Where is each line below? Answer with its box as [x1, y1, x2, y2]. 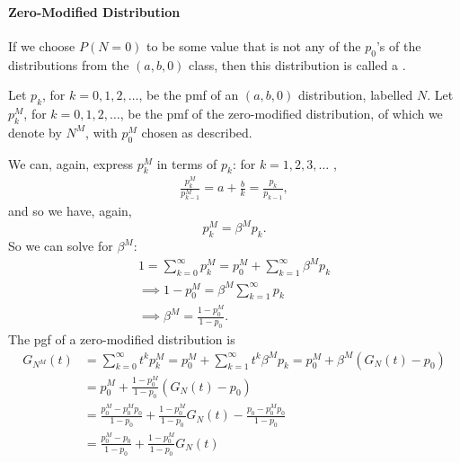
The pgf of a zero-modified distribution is [8, 330, 235, 349]
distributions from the [8, 55, 129, 74]
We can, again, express [8, 154, 134, 173]
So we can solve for [8, 236, 113, 255]
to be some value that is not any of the [146, 36, 361, 55]
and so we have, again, [8, 201, 132, 220]
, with [85, 122, 118, 141]
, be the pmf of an [138, 85, 239, 104]
